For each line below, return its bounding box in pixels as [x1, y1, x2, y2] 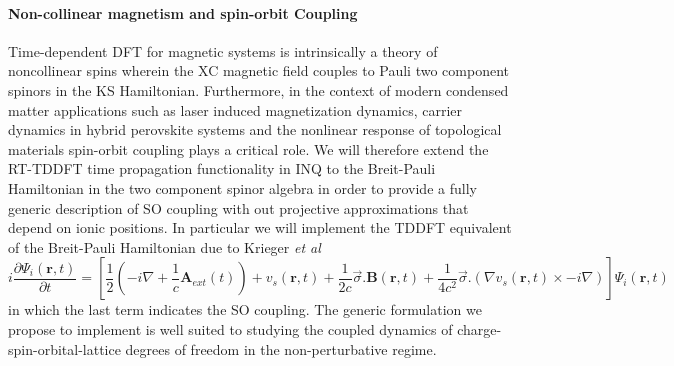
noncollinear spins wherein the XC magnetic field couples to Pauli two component [8, 60, 509, 81]
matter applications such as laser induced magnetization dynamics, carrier [8, 99, 463, 120]
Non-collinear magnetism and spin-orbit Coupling [8, 2, 358, 23]
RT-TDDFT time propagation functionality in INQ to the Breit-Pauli [8, 158, 436, 179]
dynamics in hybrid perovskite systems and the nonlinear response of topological [8, 119, 502, 140]
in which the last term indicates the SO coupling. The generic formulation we [8, 299, 482, 320]
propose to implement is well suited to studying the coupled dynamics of [8, 318, 453, 339]
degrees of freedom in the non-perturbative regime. [125, 338, 437, 359]
